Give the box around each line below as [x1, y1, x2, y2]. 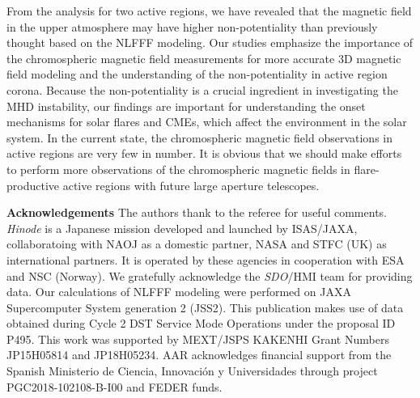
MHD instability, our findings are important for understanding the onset [6, 97, 366, 114]
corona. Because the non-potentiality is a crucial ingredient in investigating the [6, 81, 398, 98]
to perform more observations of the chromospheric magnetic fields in [6, 160, 350, 177]
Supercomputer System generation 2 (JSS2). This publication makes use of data [6, 298, 404, 315]
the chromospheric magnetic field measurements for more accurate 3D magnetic [6, 49, 401, 66]
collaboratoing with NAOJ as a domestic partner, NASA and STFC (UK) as [6, 235, 387, 252]
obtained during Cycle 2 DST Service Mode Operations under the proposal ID [6, 315, 396, 332]
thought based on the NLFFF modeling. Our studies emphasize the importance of [6, 34, 414, 51]
